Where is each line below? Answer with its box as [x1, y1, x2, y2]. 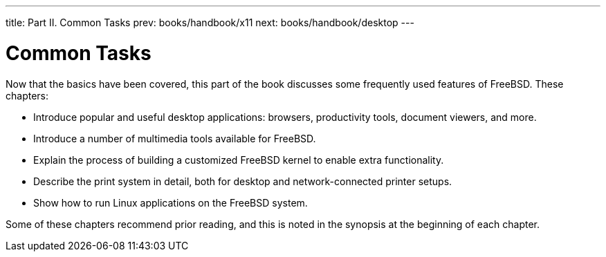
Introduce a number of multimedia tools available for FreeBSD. [33, 132, 316, 144]
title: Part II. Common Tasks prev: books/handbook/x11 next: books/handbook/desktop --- [6, 17, 414, 28]
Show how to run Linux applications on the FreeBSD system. [33, 196, 308, 209]
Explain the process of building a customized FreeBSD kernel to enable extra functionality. [33, 153, 444, 166]
